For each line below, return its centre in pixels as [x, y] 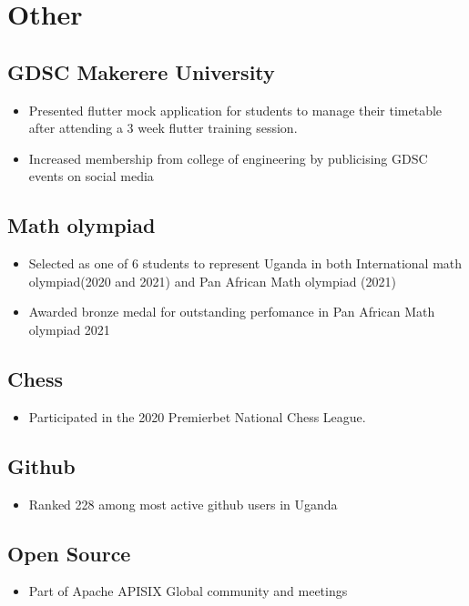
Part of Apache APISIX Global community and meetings [188, 591]
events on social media [91, 176]
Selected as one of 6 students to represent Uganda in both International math [245, 263]
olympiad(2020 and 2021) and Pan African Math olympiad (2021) [212, 281]
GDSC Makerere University [141, 71]
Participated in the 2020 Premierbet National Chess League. [197, 416]
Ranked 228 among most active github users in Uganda [183, 504]
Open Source [69, 553]
